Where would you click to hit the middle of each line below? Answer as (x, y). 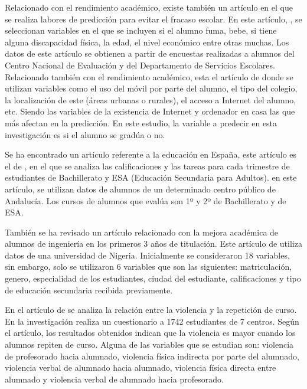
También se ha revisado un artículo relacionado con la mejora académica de (142, 232)
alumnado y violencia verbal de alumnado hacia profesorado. (114, 379)
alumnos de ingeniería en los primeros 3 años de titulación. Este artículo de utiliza (153, 243)
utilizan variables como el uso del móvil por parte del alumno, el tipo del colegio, (151, 88)
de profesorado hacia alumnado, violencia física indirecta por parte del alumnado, (152, 356)
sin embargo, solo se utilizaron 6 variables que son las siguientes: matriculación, (148, 267)
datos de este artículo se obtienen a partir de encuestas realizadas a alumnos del (150, 53)
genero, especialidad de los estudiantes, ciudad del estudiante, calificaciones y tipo (153, 278)
